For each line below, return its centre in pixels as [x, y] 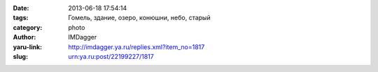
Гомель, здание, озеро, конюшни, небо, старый [139, 18]
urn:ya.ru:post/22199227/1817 [111, 56]
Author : [24, 37]
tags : [21, 18]
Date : [21, 8]
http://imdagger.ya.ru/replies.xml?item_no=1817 [136, 47]
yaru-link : [27, 47]
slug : [20, 56]
